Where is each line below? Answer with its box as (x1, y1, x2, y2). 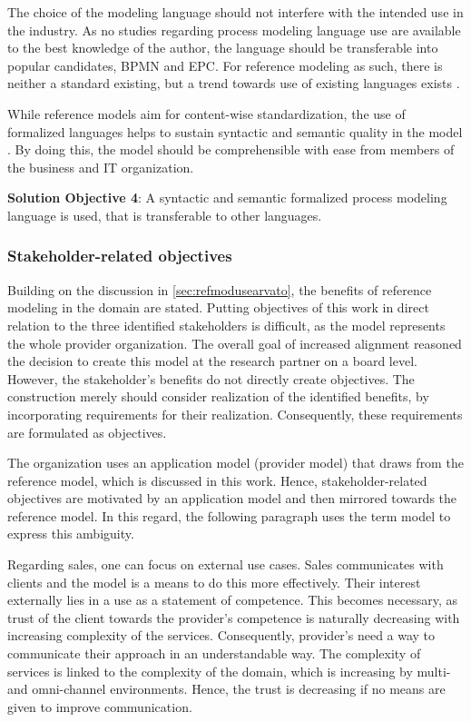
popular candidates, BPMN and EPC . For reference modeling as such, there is (7, 55, 443, 74)
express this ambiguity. (7, 524, 134, 543)
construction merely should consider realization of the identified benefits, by (7, 387, 429, 406)
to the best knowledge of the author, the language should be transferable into (7, 38, 438, 57)
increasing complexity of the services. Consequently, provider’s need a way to (7, 626, 436, 645)
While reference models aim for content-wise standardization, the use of (7, 104, 406, 123)
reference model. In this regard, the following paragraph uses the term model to (7, 506, 451, 525)
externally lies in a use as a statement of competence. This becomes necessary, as (7, 590, 458, 609)
